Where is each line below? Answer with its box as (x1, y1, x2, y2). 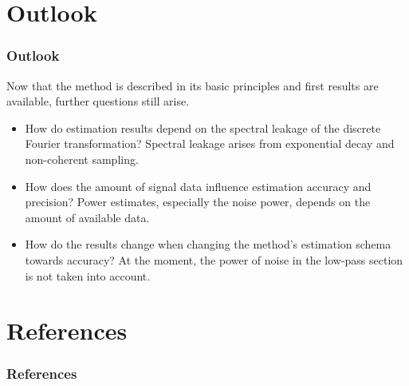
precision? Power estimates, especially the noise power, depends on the (25, 193, 371, 210)
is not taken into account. (25, 267, 151, 284)
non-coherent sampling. (25, 150, 139, 167)
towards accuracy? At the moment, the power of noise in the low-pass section (25, 251, 403, 268)
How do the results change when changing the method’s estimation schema (25, 236, 391, 253)
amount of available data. (25, 209, 150, 225)
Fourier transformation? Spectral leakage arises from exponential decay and (25, 135, 395, 152)
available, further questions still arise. (6, 93, 190, 109)
